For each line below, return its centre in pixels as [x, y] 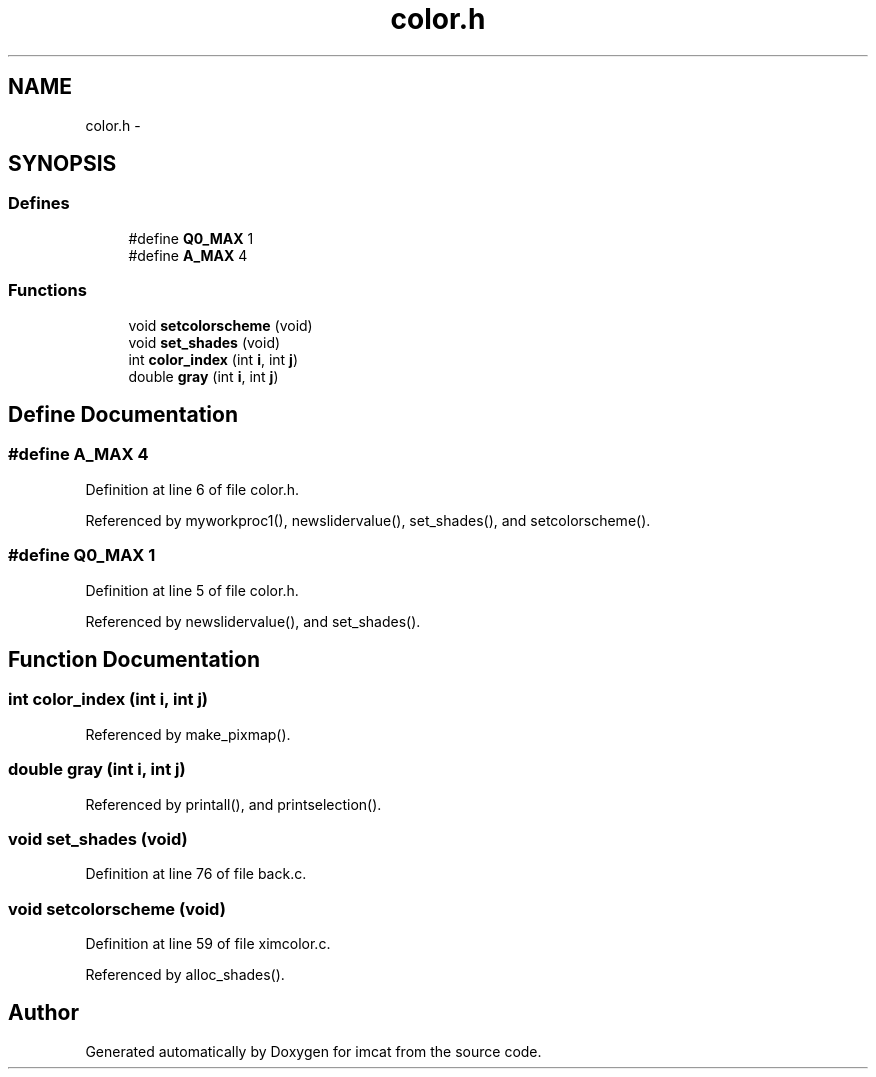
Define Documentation [123, 414]
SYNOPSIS [62, 164]
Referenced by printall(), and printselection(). [233, 804]
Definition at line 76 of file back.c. [196, 874]
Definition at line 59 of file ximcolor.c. [208, 943]
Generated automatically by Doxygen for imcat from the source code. [313, 1051]
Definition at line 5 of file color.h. [192, 590]
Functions [47, 290]
